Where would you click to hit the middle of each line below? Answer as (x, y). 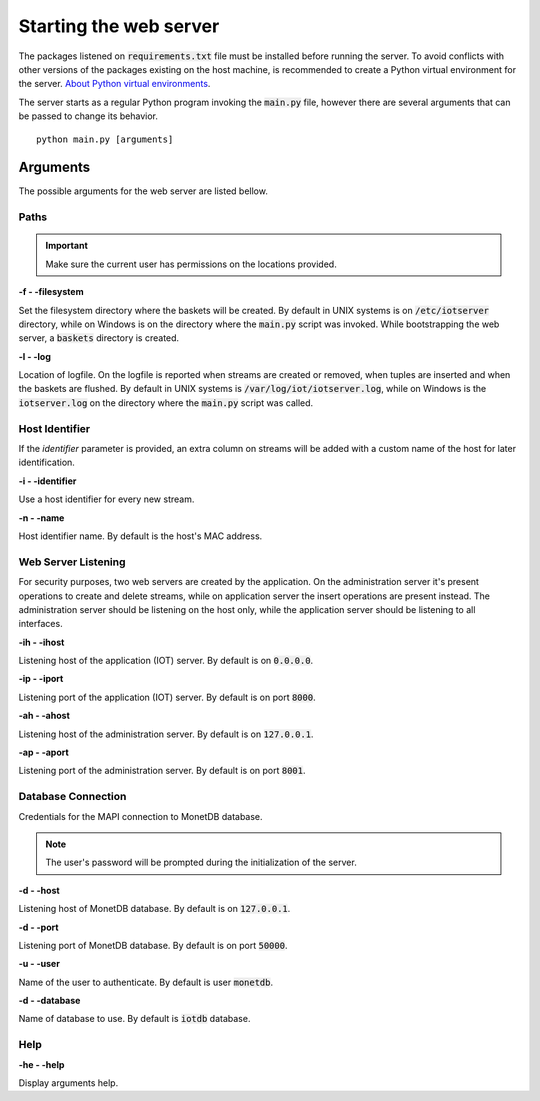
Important (67, 246)
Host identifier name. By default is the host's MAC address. (140, 536)
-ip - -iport (41, 679)
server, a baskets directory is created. (99, 338)
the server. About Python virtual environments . (114, 84)
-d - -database (49, 1001)
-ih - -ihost (41, 642)
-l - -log (35, 356)
